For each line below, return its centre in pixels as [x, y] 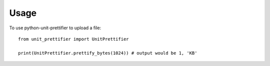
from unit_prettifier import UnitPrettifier [74, 39]
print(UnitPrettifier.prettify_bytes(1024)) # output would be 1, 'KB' [108, 53]
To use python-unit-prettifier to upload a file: [55, 28]
